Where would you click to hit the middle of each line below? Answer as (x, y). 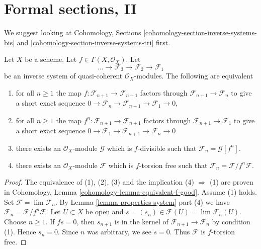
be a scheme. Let (51, 59)
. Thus (180, 232)
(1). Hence (20, 232)
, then (86, 221)
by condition (231, 221)
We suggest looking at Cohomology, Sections (73, 32)
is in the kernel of (141, 221)
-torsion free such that (173, 165)
